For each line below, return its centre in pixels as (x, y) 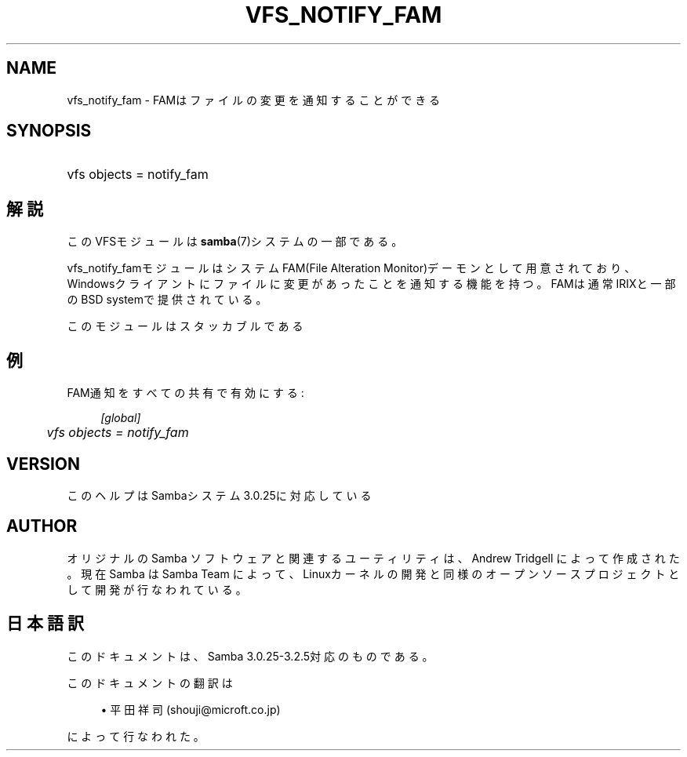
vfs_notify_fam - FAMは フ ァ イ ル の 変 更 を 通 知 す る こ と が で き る (254, 100)
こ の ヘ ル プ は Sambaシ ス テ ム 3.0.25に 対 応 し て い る (219, 495)
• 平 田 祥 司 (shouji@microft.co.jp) (191, 709)
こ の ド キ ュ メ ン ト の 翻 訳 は (150, 682)
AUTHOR (42, 526)
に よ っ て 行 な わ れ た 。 (136, 736)
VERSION (44, 464)
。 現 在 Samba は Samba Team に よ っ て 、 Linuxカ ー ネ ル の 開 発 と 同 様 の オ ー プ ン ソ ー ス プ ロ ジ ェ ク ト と (373, 573)
